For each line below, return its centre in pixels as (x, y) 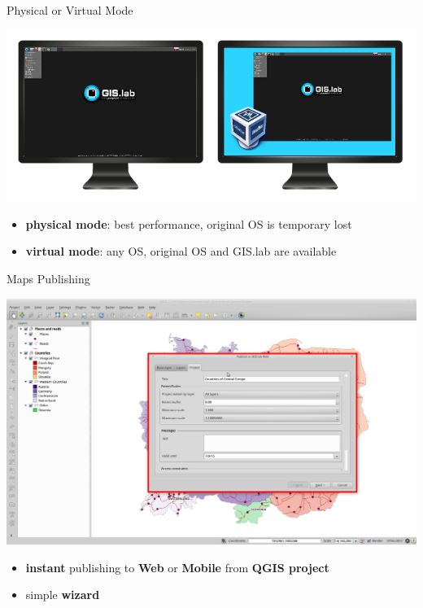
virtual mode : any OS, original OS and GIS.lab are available (181, 251)
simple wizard (63, 595)
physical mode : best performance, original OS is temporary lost (189, 223)
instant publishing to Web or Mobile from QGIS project (177, 567)
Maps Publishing (48, 278)
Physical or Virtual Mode (70, 10)
